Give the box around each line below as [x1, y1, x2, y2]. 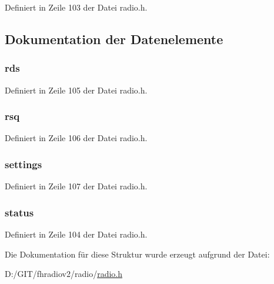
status [5, 205, 34, 219]
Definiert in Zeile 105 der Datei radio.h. [5, 83, 148, 96]
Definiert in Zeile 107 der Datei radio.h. [5, 180, 148, 192]
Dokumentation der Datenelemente [5, 29, 223, 48]
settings [5, 156, 42, 171]
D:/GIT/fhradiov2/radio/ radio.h [5, 268, 122, 280]
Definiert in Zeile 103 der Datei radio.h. [5, 1, 148, 13]
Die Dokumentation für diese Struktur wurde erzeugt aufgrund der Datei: [5, 248, 270, 260]
